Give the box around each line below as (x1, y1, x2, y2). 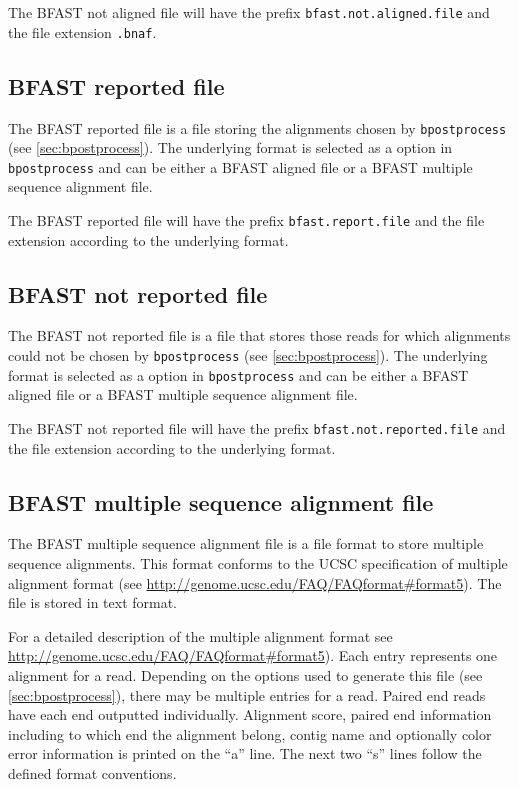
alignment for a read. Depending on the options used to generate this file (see (8, 664, 483, 685)
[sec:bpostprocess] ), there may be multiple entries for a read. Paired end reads (8, 684, 486, 705)
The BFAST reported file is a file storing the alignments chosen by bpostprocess (8, 117, 507, 138)
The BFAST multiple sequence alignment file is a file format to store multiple (8, 533, 484, 554)
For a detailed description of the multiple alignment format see (8, 625, 393, 646)
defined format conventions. (8, 762, 177, 783)
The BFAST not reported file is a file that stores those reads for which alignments (8, 325, 511, 346)
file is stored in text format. (8, 592, 178, 613)
